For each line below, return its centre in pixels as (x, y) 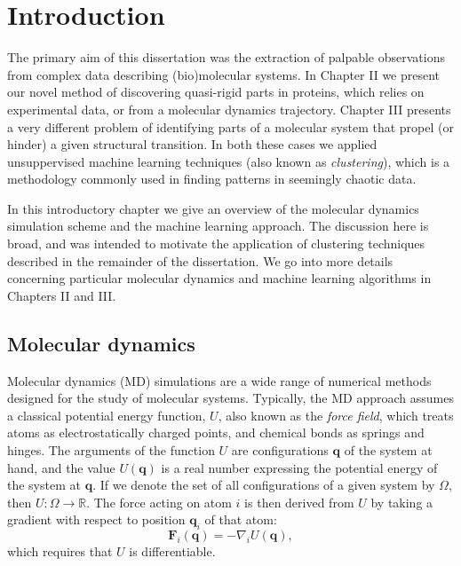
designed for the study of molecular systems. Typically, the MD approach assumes (230, 398)
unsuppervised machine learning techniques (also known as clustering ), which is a (229, 161)
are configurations (280, 450)
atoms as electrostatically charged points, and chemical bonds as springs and (216, 432)
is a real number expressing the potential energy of (299, 467)
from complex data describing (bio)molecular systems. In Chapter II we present (224, 74)
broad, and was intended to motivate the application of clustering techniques (216, 244)
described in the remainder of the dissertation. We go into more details (200, 260)
